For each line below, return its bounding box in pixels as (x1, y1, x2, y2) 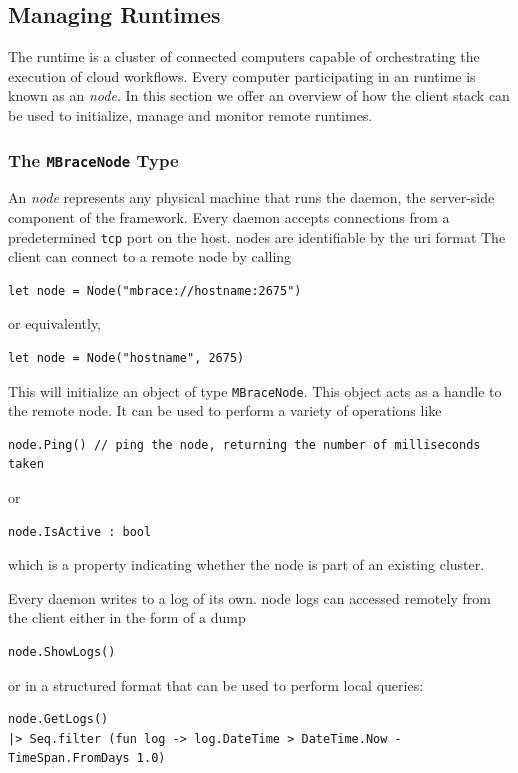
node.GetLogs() (8, 712, 109, 727)
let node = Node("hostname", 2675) (8, 350, 245, 365)
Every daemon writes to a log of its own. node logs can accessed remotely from (8, 587, 491, 608)
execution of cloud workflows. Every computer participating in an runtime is (8, 65, 476, 86)
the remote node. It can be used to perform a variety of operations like (8, 400, 442, 421)
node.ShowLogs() (8, 644, 116, 659)
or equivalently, (8, 313, 102, 334)
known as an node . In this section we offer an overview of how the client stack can (8, 85, 510, 106)
